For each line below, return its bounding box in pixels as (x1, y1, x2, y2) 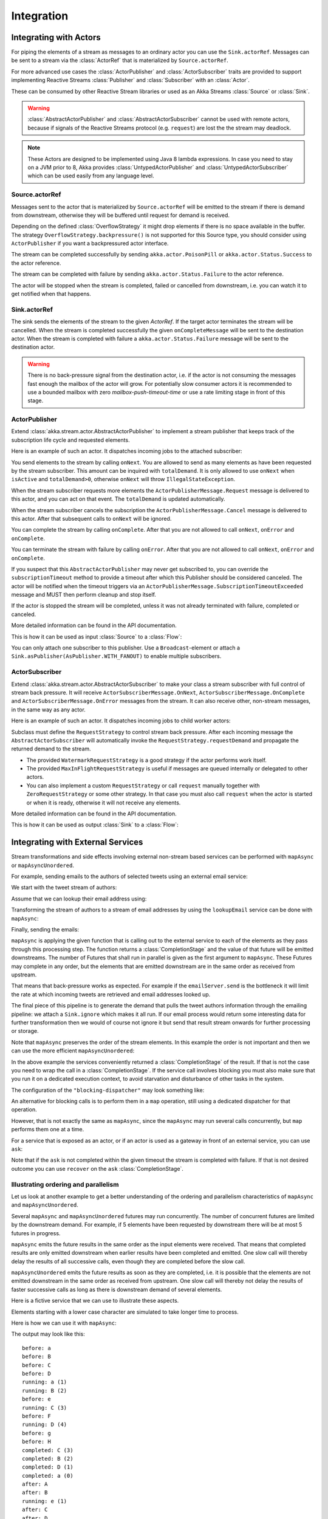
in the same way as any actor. (11, 705, 86, 713)
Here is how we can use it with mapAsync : (11, 1319, 117, 1327)
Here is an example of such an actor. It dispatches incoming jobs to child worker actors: (11, 717, 231, 724)
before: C (22, 1362, 51, 1368)
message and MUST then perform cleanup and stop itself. (11, 591, 156, 598)
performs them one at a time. (11, 1126, 84, 1133)
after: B (22, 1489, 48, 1496)
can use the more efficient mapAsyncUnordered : (11, 1047, 135, 1054)
